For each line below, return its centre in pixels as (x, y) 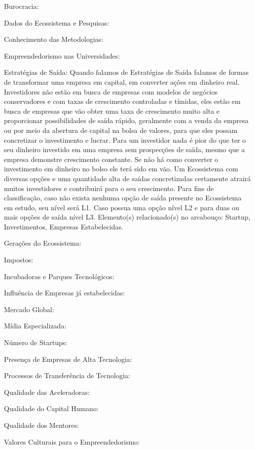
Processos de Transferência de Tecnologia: (67, 375)
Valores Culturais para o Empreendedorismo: (72, 441)
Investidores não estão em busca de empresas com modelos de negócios (111, 91)
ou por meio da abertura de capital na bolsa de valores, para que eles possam (121, 130)
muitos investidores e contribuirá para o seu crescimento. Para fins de (109, 188)
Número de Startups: (36, 342)
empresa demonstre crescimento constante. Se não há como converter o (111, 159)
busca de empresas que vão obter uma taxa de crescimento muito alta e (112, 111)
